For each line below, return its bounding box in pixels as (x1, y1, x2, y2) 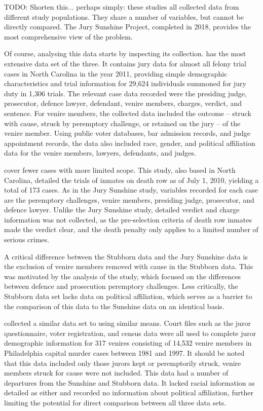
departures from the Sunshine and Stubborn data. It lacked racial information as (4, 377, 255, 388)
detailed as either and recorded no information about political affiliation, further (4, 387, 253, 398)
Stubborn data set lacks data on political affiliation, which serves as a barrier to (4, 291, 252, 302)
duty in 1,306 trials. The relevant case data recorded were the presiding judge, (4, 88, 247, 98)
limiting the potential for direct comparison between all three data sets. (4, 397, 227, 407)
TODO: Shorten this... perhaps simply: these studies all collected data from (4, 2, 239, 12)
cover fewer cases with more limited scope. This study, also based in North (4, 164, 236, 175)
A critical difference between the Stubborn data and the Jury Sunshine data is (4, 251, 248, 261)
